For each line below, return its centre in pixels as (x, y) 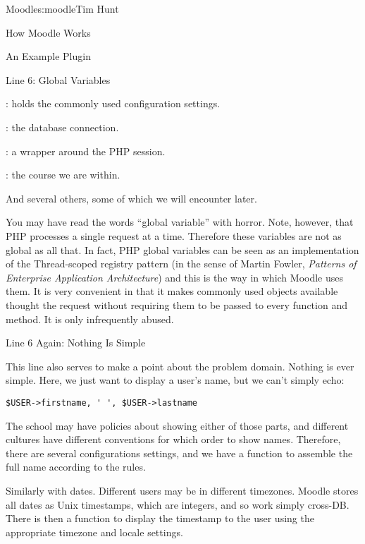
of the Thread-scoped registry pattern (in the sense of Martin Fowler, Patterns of (181, 264)
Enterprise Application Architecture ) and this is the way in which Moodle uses (174, 277)
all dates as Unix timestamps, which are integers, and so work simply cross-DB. (178, 504)
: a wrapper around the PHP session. (86, 151)
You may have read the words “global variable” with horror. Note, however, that (180, 222)
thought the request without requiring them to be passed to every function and (177, 304)
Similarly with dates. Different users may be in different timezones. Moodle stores (182, 490)
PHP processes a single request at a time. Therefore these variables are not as (174, 235)
